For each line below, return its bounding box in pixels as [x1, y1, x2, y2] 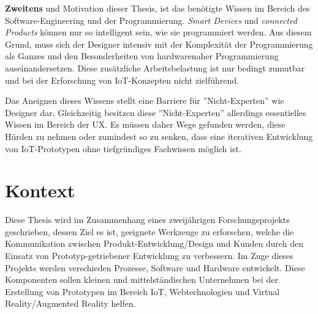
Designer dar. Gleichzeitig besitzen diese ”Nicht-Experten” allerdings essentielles [5, 106, 306, 119]
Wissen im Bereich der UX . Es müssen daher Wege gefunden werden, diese [5, 118, 286, 131]
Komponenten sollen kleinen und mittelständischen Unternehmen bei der [5, 273, 278, 286]
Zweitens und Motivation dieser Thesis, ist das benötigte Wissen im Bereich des [5, 2, 310, 14]
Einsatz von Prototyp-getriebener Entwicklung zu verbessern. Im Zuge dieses [5, 249, 293, 262]
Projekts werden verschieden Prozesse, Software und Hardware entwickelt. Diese [5, 261, 305, 274]
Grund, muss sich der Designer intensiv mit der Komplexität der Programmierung [5, 37, 313, 50]
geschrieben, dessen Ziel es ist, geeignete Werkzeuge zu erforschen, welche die [5, 225, 294, 238]
